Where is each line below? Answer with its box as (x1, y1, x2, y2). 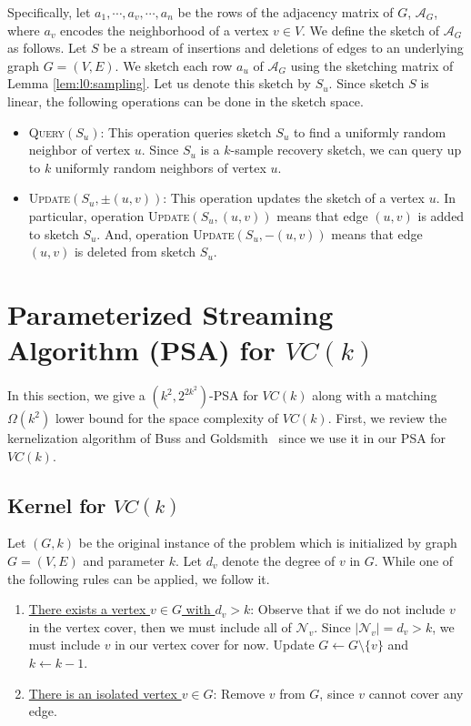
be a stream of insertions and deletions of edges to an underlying (103, 38, 464, 57)
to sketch (28, 224, 79, 243)
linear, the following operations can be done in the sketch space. (7, 91, 364, 110)
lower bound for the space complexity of (55, 408, 279, 428)
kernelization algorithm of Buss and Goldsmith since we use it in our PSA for (7, 429, 446, 448)
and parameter (83, 551, 165, 570)
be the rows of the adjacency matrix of (177, 3, 394, 21)
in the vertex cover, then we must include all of (28, 617, 292, 636)
